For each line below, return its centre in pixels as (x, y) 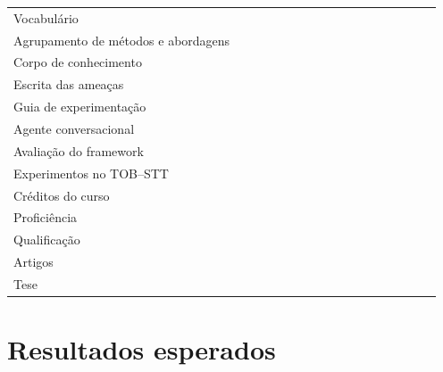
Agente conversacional (74, 128)
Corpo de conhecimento (78, 62)
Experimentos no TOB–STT (91, 173)
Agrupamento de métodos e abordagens (122, 40)
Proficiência (46, 217)
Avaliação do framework (79, 150)
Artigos (33, 262)
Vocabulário (46, 17)
